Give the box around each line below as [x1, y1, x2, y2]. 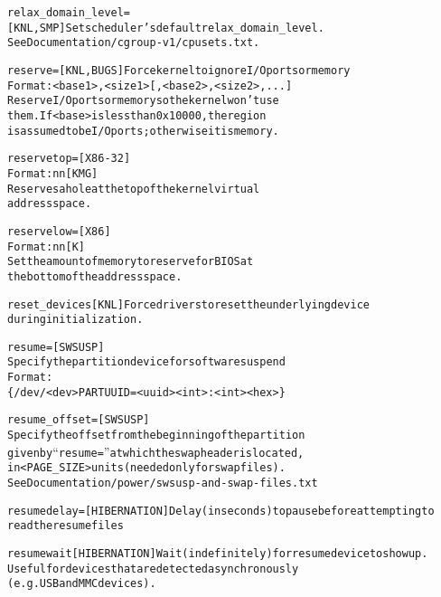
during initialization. [7, 313, 144, 327]
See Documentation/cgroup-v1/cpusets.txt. [7, 36, 260, 50]
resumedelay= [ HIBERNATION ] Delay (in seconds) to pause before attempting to [7, 504, 435, 517]
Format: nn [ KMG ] [7, 166, 99, 180]
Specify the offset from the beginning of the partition [7, 429, 305, 442]
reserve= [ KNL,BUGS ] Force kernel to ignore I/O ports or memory [7, 63, 351, 77]
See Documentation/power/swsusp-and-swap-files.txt [7, 477, 318, 490]
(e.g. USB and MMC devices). [7, 577, 156, 591]
